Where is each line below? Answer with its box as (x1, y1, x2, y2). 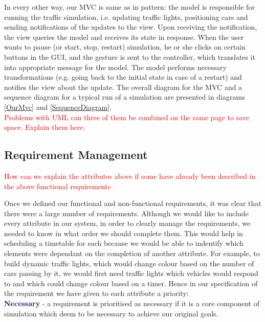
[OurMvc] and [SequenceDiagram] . (4, 101, 112, 112)
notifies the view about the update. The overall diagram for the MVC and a (4, 81, 242, 92)
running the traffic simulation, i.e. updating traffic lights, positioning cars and (4, 11, 248, 22)
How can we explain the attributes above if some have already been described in (4, 170, 256, 181)
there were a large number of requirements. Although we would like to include (4, 208, 249, 218)
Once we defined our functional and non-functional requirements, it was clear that (4, 198, 261, 209)
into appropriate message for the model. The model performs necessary (4, 61, 227, 72)
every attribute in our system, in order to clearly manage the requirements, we (4, 218, 251, 228)
